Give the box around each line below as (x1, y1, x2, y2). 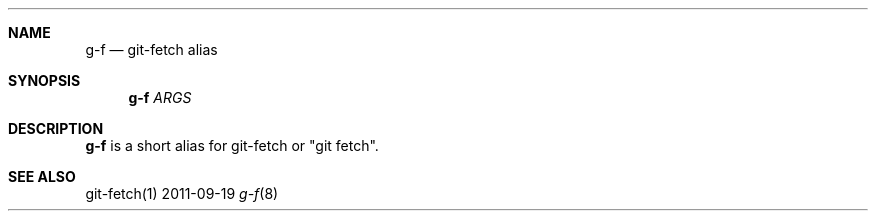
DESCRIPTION (8, 120, 104, 137)
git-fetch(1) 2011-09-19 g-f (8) (85, 185, 279, 202)
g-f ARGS (128, 89, 192, 106)
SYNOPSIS (8, 72, 81, 89)
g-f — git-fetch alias (85, 41, 218, 58)
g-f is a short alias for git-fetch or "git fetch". (85, 137, 379, 154)
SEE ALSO (8, 168, 76, 185)
